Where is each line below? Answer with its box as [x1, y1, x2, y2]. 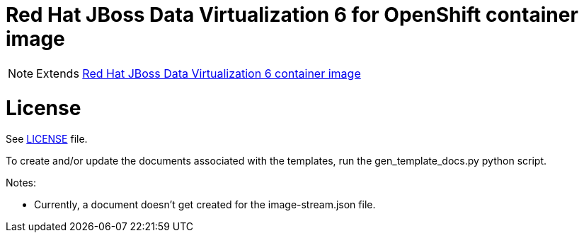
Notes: [6, 177, 36, 189]
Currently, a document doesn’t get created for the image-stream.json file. [34, 198, 376, 211]
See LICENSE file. [6, 133, 88, 145]
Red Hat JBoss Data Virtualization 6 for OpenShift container [6, 3, 578, 27]
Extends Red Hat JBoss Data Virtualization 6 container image [36, 66, 361, 81]
